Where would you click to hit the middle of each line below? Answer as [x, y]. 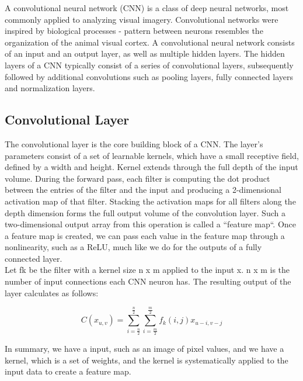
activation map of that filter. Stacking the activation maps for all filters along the [150, 201]
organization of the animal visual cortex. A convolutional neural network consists [150, 42]
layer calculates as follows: [52, 292]
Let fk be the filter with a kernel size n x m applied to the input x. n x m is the [147, 270]
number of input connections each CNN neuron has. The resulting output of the [148, 281]
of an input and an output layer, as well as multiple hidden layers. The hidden [145, 53]
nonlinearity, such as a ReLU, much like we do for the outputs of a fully [133, 247]
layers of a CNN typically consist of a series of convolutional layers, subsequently [149, 65]
